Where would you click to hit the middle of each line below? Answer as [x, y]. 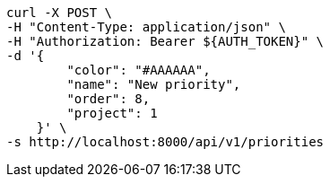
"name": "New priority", [154, 84]
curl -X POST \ [60, 13]
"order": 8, [109, 99]
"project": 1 [112, 113]
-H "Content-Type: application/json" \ [146, 27]
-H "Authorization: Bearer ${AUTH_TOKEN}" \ [165, 41]
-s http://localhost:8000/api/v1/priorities [165, 142]
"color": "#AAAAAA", [139, 70]
